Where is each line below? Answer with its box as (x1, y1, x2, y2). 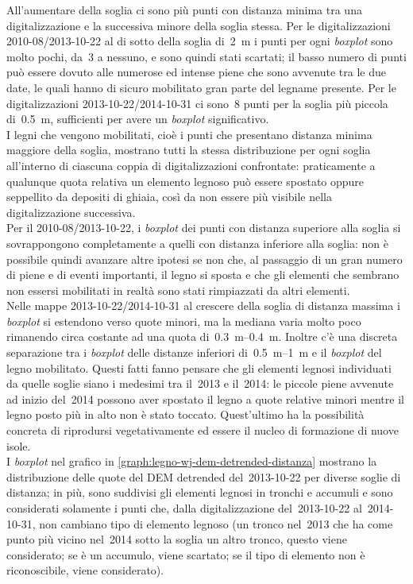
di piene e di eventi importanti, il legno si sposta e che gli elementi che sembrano (6, 266, 399, 283)
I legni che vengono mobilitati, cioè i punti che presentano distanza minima (6, 126, 372, 142)
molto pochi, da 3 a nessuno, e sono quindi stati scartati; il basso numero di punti (6, 48, 407, 64)
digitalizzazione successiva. (6, 203, 136, 220)
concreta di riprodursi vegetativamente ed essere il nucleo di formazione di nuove (6, 422, 399, 439)
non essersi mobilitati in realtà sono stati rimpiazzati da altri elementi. (6, 281, 350, 298)
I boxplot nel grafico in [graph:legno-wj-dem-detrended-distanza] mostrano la (6, 453, 377, 470)
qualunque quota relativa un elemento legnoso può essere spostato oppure (6, 172, 365, 189)
